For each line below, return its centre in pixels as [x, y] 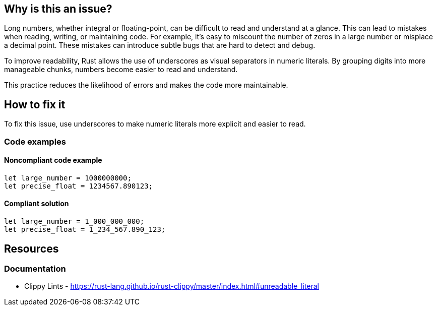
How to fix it [35, 104]
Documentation [35, 268]
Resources [32, 249]
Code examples [35, 141]
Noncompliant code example [53, 160]
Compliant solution [37, 204]
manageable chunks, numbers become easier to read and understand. [121, 70]
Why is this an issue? [58, 9]
